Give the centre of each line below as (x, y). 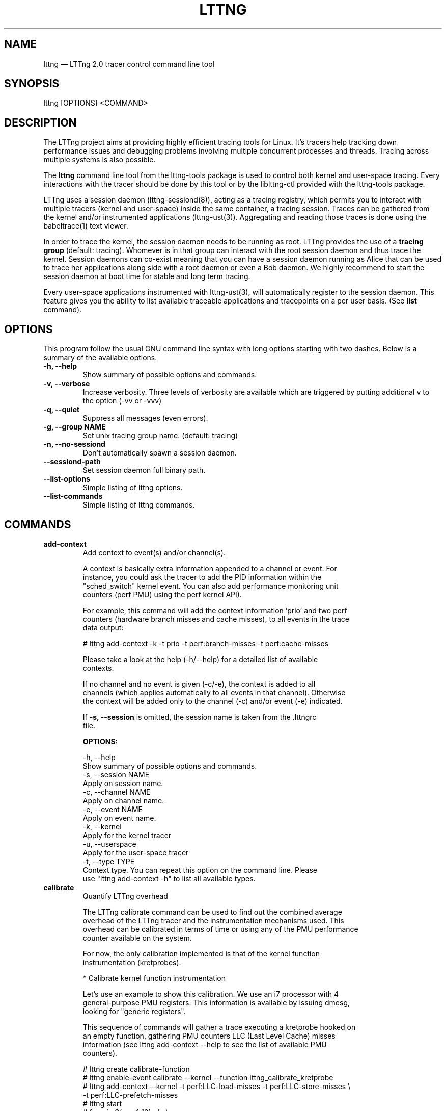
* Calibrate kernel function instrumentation (154, 978)
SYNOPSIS (32, 84)
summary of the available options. (100, 358)
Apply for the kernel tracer (127, 835)
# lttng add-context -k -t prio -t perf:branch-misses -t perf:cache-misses (205, 643)
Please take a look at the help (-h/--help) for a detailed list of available (200, 659)
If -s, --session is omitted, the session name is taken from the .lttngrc (200, 717)
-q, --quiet (62, 410)
